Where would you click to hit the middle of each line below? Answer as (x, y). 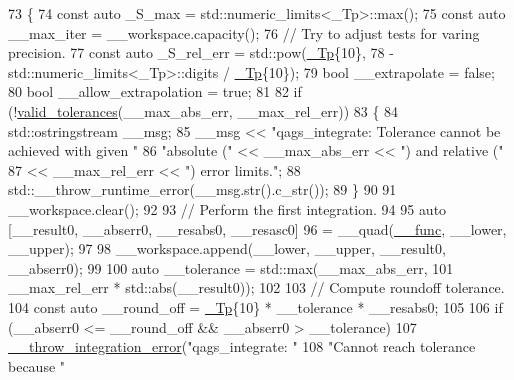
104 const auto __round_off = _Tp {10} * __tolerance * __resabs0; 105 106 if (255, 306)
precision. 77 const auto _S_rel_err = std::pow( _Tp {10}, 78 (196, 52)
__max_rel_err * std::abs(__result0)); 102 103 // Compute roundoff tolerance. (256, 287)
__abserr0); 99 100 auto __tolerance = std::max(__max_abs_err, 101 (231, 267)
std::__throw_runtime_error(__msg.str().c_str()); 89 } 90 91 (202, 189)
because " (37, 365)
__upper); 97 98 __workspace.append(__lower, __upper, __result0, (227, 248)
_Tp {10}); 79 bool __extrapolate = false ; (364, 71)
